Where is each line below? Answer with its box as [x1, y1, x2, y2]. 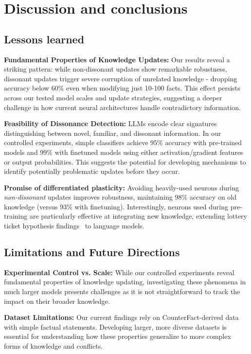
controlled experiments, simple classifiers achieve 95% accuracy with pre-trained [4, 137, 242, 148]
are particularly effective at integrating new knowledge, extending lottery [29, 211, 247, 221]
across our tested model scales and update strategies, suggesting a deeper [4, 92, 222, 102]
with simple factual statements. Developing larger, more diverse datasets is [4, 321, 227, 332]
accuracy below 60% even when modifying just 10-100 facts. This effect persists [4, 83, 240, 93]
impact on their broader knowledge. [4, 296, 110, 306]
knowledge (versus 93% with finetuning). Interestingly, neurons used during [4, 201, 229, 211]
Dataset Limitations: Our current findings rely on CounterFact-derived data [4, 312, 239, 322]
